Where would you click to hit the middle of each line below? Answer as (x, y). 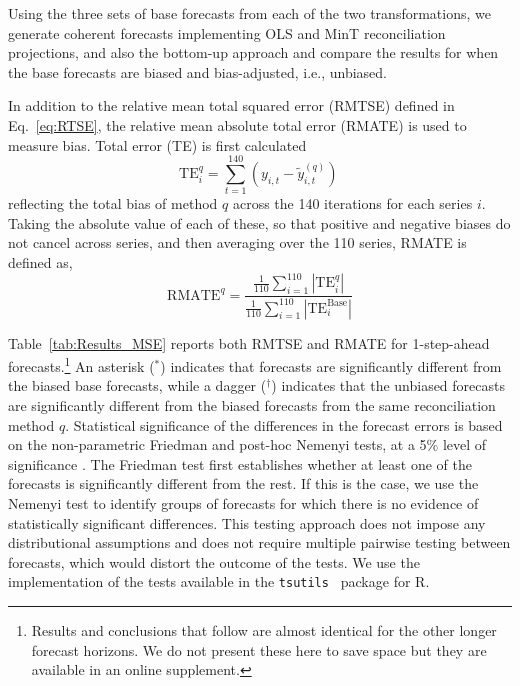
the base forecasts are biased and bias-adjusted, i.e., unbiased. (198, 71)
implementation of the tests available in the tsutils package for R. (219, 581)
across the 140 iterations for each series (352, 203)
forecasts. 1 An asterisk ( (81, 364)
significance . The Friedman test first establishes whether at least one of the (240, 463)
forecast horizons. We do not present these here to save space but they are (259, 649)
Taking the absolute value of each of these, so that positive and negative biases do (259, 222)
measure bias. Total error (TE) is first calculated (157, 144)
